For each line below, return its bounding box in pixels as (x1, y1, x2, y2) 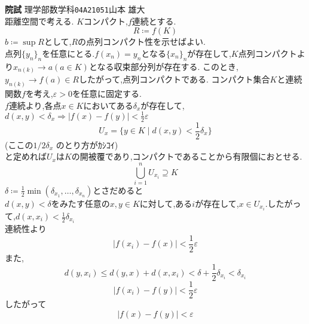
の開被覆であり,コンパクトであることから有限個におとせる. (71, 150, 302, 163)
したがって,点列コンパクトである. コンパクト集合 (79, 73, 270, 85)
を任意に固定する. (72, 87, 142, 100)
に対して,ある (139, 197, 192, 209)
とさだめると (93, 184, 143, 196)
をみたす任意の (51, 197, 110, 209)
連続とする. (131, 14, 176, 27)
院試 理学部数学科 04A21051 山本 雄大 (5, 3, 145, 15)
